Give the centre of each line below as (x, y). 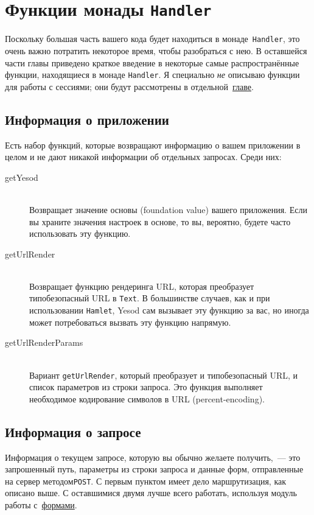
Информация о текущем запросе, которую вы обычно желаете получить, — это (153, 457)
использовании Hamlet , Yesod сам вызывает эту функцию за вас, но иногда (169, 310)
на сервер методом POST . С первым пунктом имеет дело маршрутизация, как (145, 481)
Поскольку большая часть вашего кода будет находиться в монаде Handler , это (152, 39)
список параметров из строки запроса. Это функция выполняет (146, 387)
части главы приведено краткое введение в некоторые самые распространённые (152, 62)
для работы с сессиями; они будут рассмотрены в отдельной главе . (129, 86)
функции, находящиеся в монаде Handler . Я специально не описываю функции (152, 75)
